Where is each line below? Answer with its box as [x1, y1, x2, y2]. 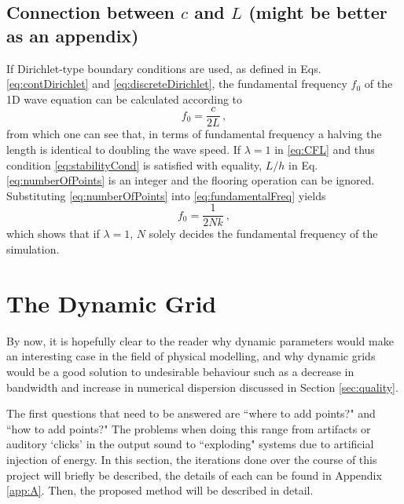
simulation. [6, 241, 60, 257]
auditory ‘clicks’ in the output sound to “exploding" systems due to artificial [6, 436, 374, 452]
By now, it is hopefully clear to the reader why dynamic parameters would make [6, 332, 394, 349]
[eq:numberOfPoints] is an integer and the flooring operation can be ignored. [6, 172, 375, 188]
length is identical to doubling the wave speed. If [6, 141, 241, 158]
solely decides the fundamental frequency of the [149, 225, 378, 242]
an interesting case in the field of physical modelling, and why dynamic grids [6, 348, 376, 364]
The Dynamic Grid [6, 287, 217, 319]
